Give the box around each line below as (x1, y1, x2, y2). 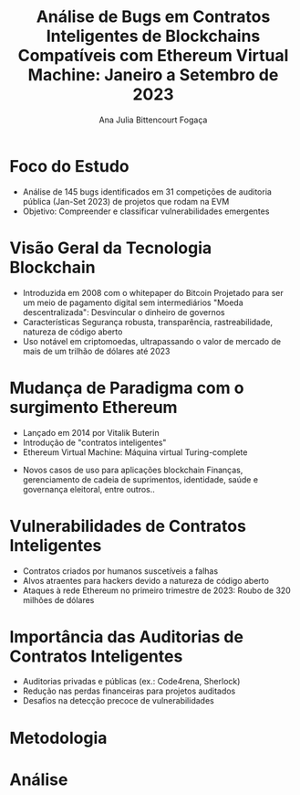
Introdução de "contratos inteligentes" (22, 437, 167, 448)
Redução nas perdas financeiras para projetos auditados (22, 685, 236, 696)
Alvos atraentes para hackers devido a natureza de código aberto (22, 575, 269, 586)
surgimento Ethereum (9, 397, 178, 418)
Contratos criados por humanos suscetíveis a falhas (22, 565, 219, 577)
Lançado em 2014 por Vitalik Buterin (22, 427, 160, 438)
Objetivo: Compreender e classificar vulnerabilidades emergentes (22, 206, 270, 217)
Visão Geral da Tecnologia (9, 238, 212, 258)
